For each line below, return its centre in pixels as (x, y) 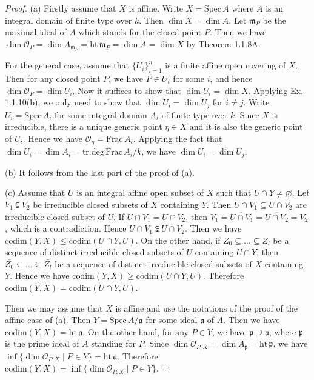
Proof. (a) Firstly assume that (61, 8)
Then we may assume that (54, 308)
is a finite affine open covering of (225, 65)
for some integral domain (101, 114)
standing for (114, 343)
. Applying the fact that (178, 138)
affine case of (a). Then (48, 320)
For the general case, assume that (67, 65)
